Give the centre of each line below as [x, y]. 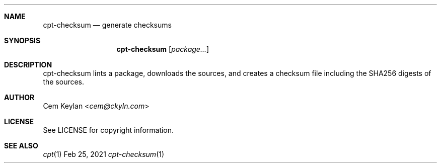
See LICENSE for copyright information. [108, 130]
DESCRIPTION [28, 65]
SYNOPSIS [22, 40]
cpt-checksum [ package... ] [163, 49]
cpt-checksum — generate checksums [107, 25]
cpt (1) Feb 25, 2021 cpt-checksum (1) [104, 154]
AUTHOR [19, 97]
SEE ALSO [21, 146]
